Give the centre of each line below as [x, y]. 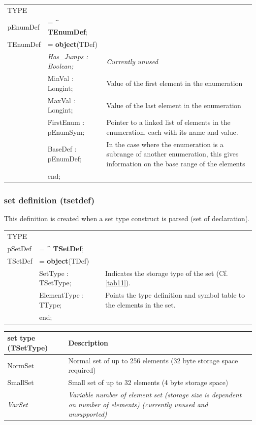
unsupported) [88, 414]
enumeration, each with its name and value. [172, 132]
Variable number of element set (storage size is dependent [155, 395]
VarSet [18, 404]
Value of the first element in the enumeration [175, 83]
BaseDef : [62, 149]
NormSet [21, 365]
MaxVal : [61, 100]
